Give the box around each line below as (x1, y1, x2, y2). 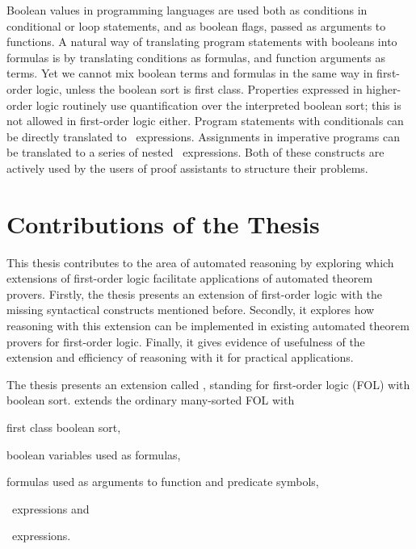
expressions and (11, 500, 90, 517)
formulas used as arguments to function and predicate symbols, (6, 473, 319, 490)
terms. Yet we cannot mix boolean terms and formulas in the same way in (6, 65, 373, 82)
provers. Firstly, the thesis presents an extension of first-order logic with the (6, 285, 383, 302)
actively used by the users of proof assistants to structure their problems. (6, 159, 368, 176)
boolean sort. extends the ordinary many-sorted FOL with (6, 392, 295, 409)
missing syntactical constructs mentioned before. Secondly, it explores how (6, 301, 375, 318)
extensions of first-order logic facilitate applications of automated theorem (6, 270, 373, 287)
